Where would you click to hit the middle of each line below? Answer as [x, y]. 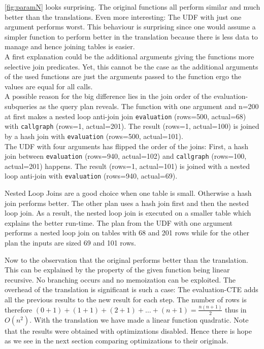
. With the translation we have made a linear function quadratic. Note [139, 319]
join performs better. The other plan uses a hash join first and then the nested [127, 203]
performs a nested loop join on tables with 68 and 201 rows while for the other [127, 233]
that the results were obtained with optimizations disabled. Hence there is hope [128, 330]
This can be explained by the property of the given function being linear [117, 270]
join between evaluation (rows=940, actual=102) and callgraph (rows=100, [126, 156]
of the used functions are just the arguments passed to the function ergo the [123, 76]
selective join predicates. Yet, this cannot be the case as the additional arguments [131, 66]
